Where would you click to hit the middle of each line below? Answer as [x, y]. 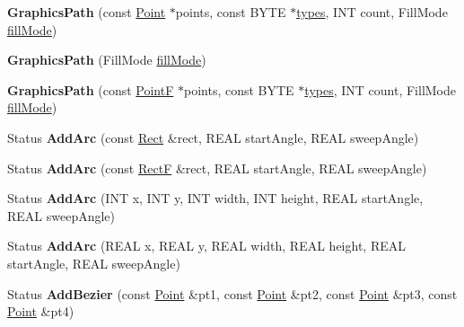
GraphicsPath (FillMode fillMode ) [107, 60]
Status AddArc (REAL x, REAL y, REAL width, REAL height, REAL [206, 246]
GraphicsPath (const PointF [91, 89]
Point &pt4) [41, 311]
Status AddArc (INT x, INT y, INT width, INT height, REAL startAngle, [215, 198]
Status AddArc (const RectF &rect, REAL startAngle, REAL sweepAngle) [217, 168]
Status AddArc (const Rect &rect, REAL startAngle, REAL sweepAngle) [213, 137]
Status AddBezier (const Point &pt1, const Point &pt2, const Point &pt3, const [232, 293]
